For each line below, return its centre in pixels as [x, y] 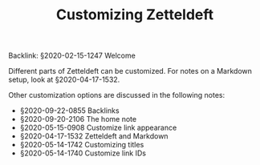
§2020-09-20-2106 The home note [78, 119]
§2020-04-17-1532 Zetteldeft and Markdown [94, 136]
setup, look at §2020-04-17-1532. [64, 80]
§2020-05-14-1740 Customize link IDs [83, 153]
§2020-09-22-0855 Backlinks [69, 111]
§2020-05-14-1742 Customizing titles [82, 145]
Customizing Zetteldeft [135, 15]
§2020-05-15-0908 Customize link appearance [98, 128]
